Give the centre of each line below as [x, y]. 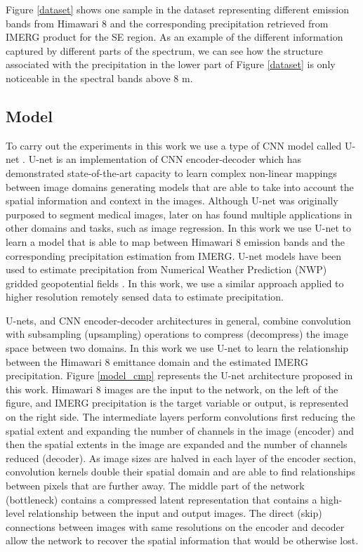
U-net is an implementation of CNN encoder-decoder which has [165, 159]
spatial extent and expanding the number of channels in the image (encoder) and [180, 430]
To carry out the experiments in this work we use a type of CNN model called [174, 145]
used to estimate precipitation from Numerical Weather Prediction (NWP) [166, 269]
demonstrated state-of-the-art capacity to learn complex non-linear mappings [171, 172]
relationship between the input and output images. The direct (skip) [175, 513]
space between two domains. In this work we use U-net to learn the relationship [177, 348]
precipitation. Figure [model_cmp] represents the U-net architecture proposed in [179, 375]
